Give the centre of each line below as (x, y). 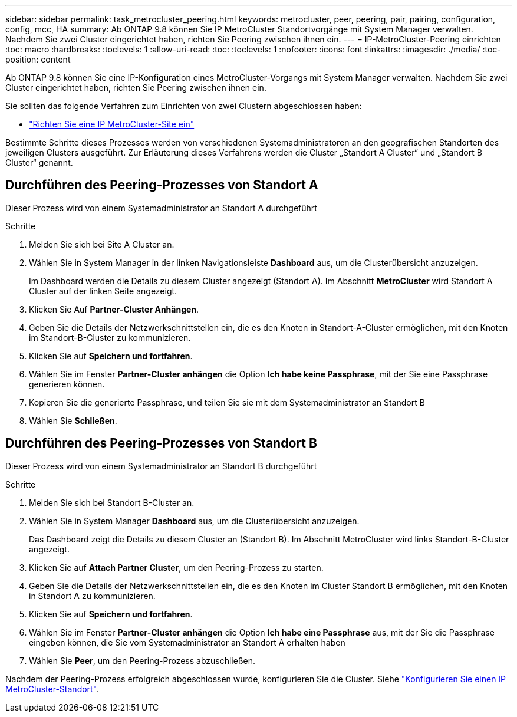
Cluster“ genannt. (39, 162)
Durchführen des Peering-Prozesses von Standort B (161, 443)
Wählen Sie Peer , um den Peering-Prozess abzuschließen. (142, 660)
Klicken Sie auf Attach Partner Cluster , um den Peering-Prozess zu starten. (176, 567)
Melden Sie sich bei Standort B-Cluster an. (112, 502)
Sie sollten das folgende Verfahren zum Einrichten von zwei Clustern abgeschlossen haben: (184, 106)
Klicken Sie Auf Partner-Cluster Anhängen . (114, 309)
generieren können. (67, 384)
